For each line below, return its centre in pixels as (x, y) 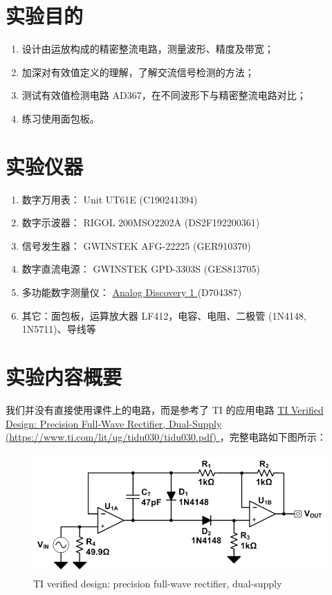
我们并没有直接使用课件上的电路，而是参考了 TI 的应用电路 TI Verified (165, 409)
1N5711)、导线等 (59, 329)
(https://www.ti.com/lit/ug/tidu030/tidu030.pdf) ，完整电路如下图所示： (166, 437)
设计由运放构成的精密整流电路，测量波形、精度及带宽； (148, 49)
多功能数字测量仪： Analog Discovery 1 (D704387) (132, 292)
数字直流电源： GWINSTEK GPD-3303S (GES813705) (141, 269)
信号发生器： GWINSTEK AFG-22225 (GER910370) (136, 245)
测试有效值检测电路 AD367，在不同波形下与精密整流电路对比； (164, 95)
